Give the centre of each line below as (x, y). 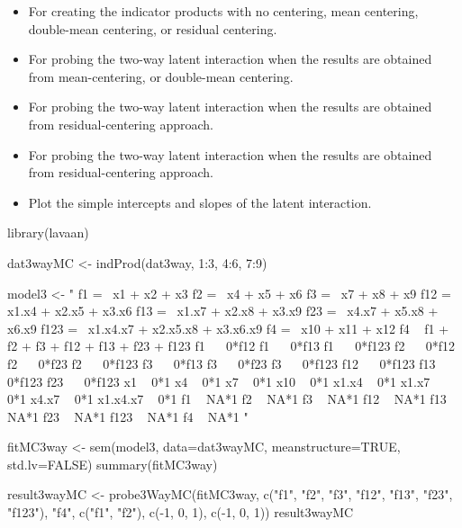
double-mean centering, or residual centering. (153, 28)
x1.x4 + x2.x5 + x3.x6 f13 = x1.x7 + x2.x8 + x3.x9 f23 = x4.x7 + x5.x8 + (223, 311)
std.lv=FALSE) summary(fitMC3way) (113, 464)
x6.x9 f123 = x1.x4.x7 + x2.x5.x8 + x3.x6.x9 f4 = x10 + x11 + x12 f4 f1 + (228, 328)
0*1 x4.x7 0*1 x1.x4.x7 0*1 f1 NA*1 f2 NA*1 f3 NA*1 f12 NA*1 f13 (227, 399)
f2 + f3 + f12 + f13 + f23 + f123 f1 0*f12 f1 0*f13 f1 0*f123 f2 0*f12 (231, 346)
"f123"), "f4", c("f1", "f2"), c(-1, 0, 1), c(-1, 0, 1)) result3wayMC (181, 512)
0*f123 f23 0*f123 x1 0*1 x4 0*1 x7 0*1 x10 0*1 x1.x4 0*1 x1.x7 (219, 381)
